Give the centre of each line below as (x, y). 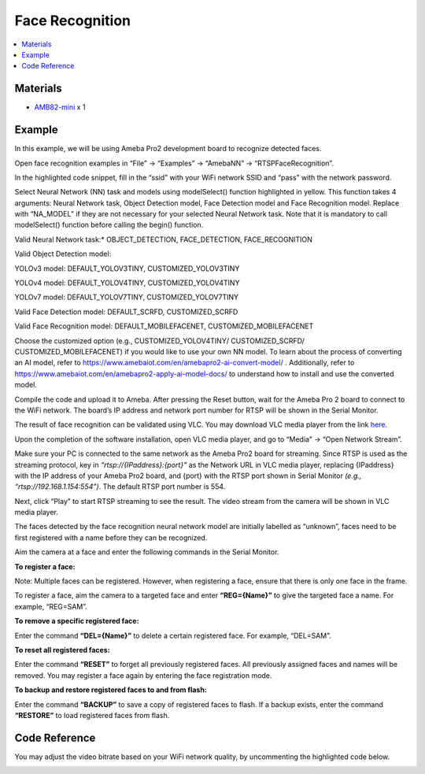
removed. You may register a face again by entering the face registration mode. (143, 675)
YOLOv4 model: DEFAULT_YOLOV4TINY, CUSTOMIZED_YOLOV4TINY (127, 283)
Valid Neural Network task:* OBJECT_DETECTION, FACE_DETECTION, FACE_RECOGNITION (163, 239)
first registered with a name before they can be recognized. (111, 537)
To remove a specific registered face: (77, 621)
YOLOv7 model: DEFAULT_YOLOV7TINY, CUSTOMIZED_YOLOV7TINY (127, 297)
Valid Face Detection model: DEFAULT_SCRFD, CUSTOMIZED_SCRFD (126, 312)
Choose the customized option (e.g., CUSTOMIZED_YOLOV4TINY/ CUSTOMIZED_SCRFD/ (159, 341)
